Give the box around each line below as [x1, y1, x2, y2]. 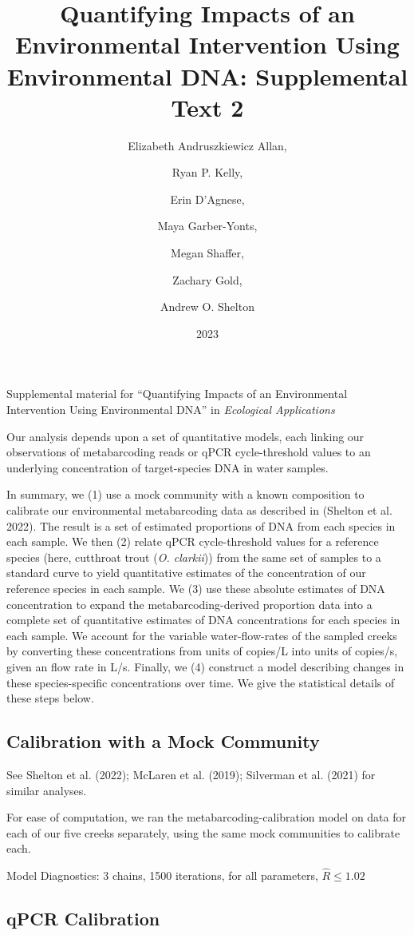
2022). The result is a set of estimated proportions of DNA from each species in [6, 517, 396, 534]
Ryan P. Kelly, [172, 164, 243, 181]
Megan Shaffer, [171, 245, 244, 261]
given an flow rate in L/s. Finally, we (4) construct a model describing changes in [6, 658, 404, 674]
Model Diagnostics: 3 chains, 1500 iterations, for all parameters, [6, 867, 318, 884]
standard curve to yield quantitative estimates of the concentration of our [6, 564, 366, 581]
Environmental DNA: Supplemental [6, 59, 408, 92]
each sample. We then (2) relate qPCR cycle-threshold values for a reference [6, 533, 379, 550]
